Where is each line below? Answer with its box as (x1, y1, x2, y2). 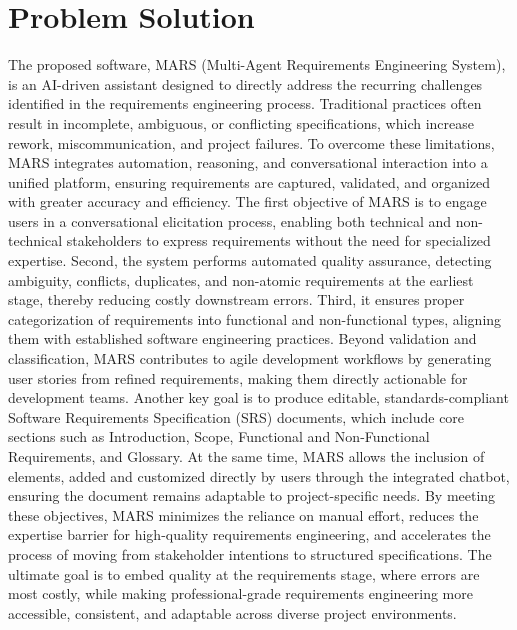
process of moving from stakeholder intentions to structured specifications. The (8, 543, 492, 564)
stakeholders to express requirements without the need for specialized (66, 230, 491, 251)
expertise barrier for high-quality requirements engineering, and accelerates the (8, 524, 491, 545)
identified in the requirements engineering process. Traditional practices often (8, 93, 482, 114)
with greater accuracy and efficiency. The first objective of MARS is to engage (8, 191, 487, 212)
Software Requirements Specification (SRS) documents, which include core (8, 406, 465, 427)
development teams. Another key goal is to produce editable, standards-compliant (8, 387, 509, 408)
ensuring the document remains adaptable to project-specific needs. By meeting (8, 485, 496, 506)
